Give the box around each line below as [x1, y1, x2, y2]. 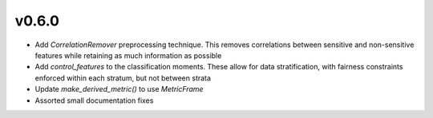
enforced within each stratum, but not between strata [34, 73, 212, 83]
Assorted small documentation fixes [34, 96, 154, 105]
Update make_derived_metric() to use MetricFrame [34, 85, 204, 94]
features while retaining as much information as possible [34, 50, 222, 60]
